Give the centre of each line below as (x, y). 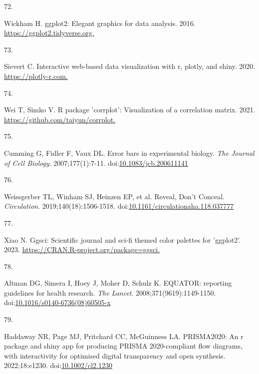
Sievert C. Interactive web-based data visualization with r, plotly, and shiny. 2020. (130, 66)
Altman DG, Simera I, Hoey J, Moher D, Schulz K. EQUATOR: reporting (118, 283)
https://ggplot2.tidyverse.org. (49, 33)
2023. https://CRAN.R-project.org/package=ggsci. (82, 249)
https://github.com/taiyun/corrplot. (60, 119)
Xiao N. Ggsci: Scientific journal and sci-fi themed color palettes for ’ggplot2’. (123, 239)
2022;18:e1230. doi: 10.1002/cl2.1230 (58, 365)
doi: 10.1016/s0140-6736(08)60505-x (57, 302)
